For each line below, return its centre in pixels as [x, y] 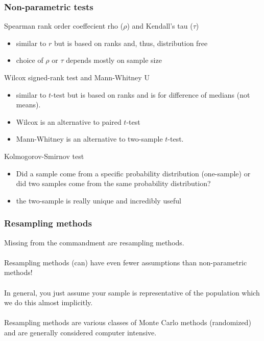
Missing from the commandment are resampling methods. [94, 242]
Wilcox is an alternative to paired [69, 121]
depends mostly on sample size [114, 60]
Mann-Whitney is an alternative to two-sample [89, 139]
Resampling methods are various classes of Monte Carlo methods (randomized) [128, 322]
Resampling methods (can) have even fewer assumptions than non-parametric [126, 262]
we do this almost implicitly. [49, 302]
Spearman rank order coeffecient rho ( [64, 26]
